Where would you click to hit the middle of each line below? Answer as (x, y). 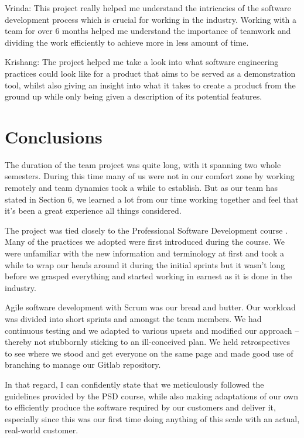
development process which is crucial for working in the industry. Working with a (151, 19)
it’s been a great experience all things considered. (93, 211)
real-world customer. (42, 430)
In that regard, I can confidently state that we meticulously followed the (134, 384)
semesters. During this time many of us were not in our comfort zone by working (150, 176)
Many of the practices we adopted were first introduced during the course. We (145, 242)
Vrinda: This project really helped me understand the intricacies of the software (148, 8)
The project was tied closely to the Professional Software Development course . (146, 230)
